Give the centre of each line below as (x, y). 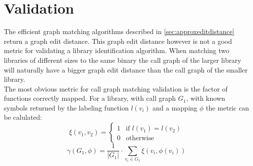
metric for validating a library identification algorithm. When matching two (117, 50)
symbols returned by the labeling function (66, 107)
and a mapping (175, 107)
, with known (206, 98)
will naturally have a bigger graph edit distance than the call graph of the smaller (126, 69)
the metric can (227, 107)
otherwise (140, 138)
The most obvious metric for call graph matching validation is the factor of (116, 88)
